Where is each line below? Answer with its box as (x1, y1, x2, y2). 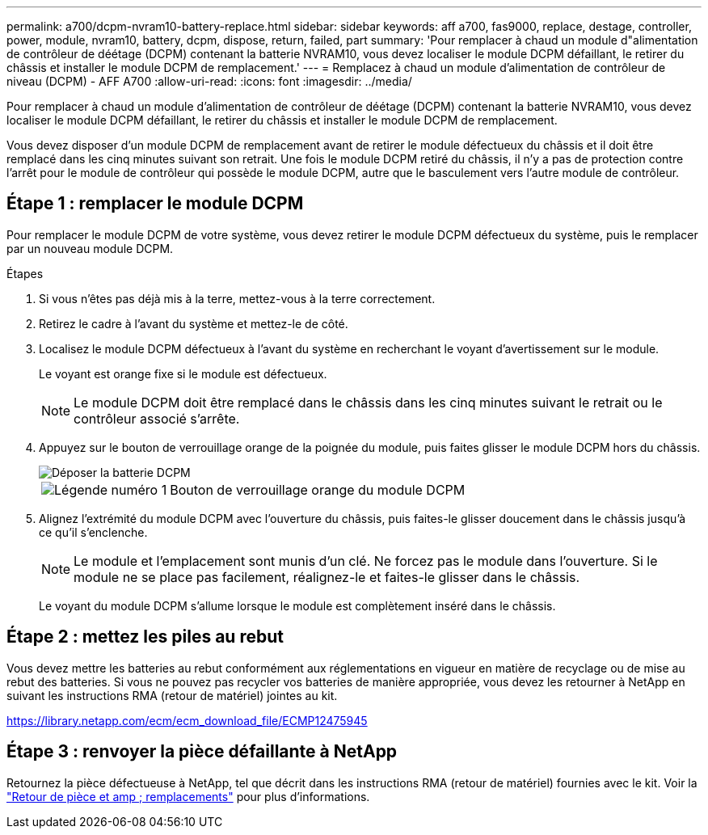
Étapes (6, 266, 44, 280)
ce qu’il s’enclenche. (39, 525, 148, 539)
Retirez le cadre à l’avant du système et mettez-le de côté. (39, 316, 348, 331)
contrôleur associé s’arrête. (74, 410, 240, 427)
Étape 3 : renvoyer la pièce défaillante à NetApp (6, 741, 398, 762)
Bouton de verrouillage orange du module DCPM (170, 481, 466, 498)
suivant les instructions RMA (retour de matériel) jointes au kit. (6, 688, 338, 702)
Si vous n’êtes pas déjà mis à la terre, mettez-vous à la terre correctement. (39, 291, 436, 306)
